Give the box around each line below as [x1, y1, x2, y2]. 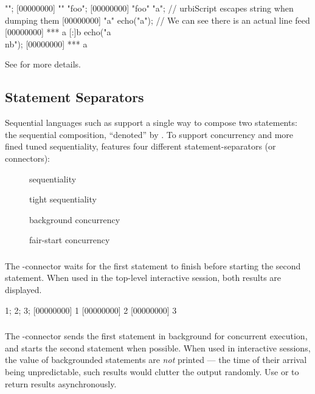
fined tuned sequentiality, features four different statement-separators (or [5, 140, 276, 153]
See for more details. [5, 58, 81, 71]
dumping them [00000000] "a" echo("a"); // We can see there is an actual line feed [5, 13, 310, 26]
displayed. [5, 283, 42, 296]
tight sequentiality [29, 193, 97, 206]
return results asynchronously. [5, 377, 117, 390]
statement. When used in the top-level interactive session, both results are [5, 271, 282, 284]
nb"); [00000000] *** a [5, 37, 88, 50]
